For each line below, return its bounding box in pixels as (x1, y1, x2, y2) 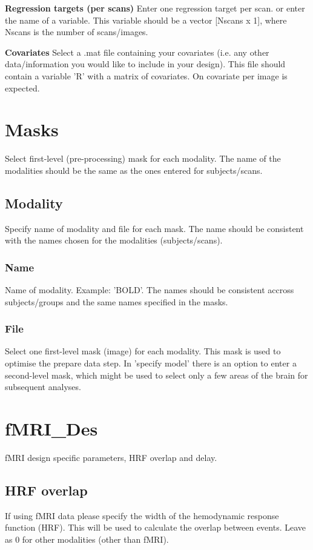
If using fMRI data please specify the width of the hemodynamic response (5, 509, 279, 522)
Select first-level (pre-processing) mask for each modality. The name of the (5, 152, 281, 165)
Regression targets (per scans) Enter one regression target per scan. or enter (5, 2, 305, 14)
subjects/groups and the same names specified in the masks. (5, 295, 228, 308)
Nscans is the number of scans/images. (5, 25, 148, 38)
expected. (5, 81, 40, 94)
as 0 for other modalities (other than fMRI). (5, 532, 169, 545)
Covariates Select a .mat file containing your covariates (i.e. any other (5, 45, 269, 58)
